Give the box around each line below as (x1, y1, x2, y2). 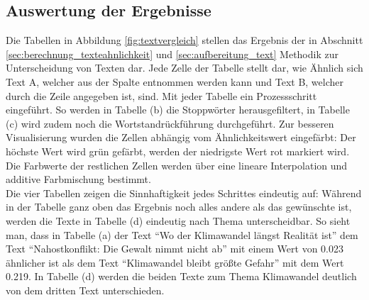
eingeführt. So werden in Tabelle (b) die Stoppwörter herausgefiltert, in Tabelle (6, 102, 350, 117)
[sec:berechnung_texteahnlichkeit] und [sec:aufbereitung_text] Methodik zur (6, 46, 338, 61)
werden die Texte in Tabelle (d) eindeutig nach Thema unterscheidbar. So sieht (6, 213, 351, 228)
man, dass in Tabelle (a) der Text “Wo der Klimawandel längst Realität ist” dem (6, 227, 358, 242)
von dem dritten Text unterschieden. (6, 282, 165, 297)
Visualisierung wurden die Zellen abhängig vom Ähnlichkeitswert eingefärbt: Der (6, 130, 356, 145)
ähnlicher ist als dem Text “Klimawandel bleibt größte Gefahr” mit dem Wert (6, 255, 344, 270)
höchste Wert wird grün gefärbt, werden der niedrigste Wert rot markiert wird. (6, 143, 350, 158)
